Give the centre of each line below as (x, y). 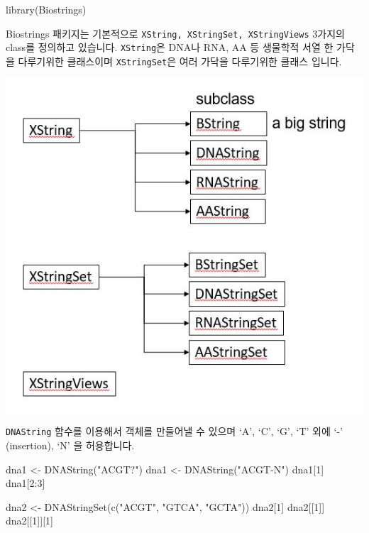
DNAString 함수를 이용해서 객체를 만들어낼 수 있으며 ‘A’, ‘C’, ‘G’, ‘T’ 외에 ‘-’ (174, 431)
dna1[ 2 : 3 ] (26, 483)
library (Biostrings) (46, 9)
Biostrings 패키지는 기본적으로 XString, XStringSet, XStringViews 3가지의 (175, 33)
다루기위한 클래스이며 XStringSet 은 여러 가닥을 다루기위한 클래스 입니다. (180, 61)
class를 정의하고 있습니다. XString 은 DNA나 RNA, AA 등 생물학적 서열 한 (170, 47)
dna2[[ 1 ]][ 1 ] (29, 521)
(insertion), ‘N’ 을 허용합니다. (70, 445)
